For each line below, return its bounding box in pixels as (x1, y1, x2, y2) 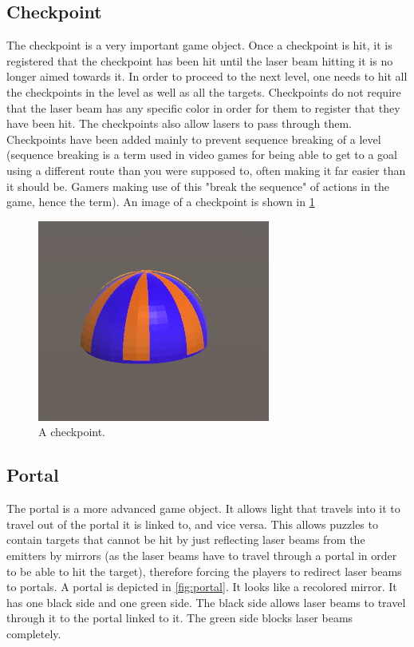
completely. (6, 625, 61, 641)
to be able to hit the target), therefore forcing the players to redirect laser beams (6, 562, 402, 579)
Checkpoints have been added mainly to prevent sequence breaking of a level (6, 130, 381, 147)
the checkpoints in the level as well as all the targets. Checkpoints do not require (6, 83, 401, 100)
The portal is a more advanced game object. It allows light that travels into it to (6, 500, 400, 517)
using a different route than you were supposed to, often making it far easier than (6, 161, 406, 178)
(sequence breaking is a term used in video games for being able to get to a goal (6, 146, 397, 163)
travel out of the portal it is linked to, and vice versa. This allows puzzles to (6, 515, 378, 532)
